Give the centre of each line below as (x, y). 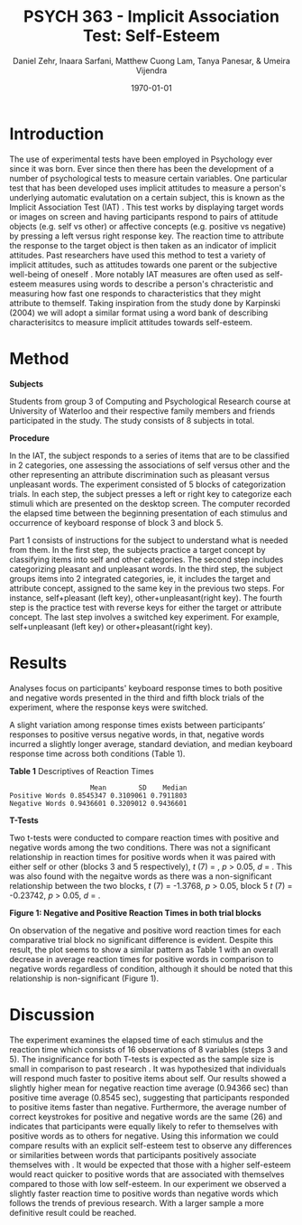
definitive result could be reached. (73, 1212)
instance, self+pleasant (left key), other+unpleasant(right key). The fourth (146, 597)
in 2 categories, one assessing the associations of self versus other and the (150, 465)
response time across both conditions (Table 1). (97, 753)
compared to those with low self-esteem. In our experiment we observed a (148, 1183)
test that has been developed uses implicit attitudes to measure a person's (148, 188)
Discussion (52, 1015)
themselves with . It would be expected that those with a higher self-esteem (150, 1164)
